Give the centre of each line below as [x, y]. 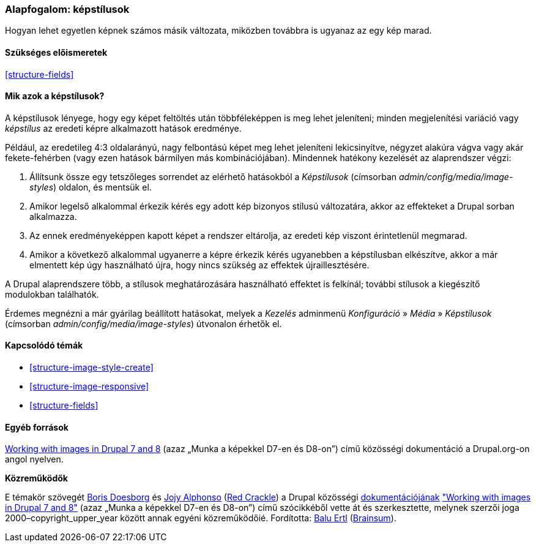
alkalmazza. [53, 216]
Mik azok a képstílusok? [55, 96]
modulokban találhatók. [52, 294]
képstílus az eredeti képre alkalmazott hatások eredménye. [123, 128]
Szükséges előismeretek [56, 52]
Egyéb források [37, 427]
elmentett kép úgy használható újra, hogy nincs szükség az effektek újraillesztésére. [199, 265]
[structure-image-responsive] [89, 387]
